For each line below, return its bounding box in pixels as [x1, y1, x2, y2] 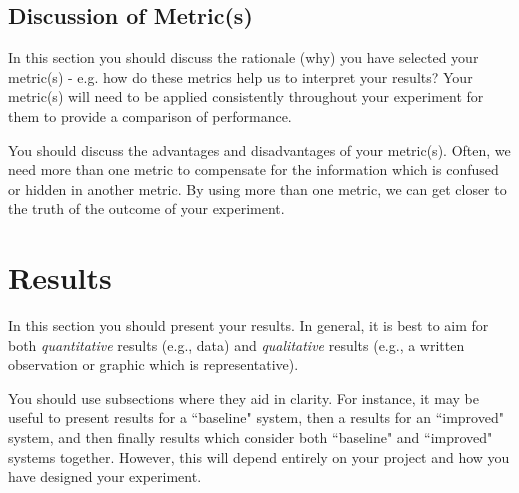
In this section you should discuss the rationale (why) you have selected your [8, 47, 479, 68]
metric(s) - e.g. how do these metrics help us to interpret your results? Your [8, 66, 473, 87]
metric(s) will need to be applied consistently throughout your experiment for [8, 86, 484, 107]
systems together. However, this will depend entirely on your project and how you [8, 446, 510, 467]
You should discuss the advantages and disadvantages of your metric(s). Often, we [8, 139, 511, 160]
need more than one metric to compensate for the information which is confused [8, 159, 499, 180]
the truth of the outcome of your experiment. [8, 198, 285, 219]
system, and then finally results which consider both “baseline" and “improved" [8, 427, 493, 448]
